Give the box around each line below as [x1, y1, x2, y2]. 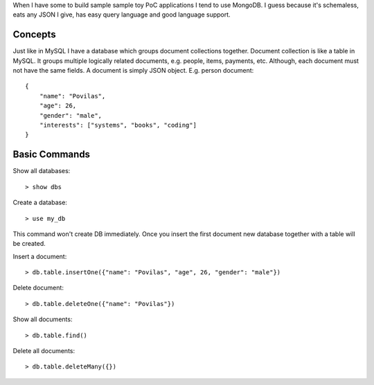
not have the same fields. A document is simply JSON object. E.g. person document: [12, 66, 254, 75]
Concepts [12, 28, 56, 41]
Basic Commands [12, 149, 90, 161]
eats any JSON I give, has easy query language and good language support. [12, 10, 231, 19]
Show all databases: [12, 167, 71, 175]
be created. [12, 240, 46, 248]
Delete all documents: [12, 347, 75, 355]
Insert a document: [12, 252, 67, 260]
